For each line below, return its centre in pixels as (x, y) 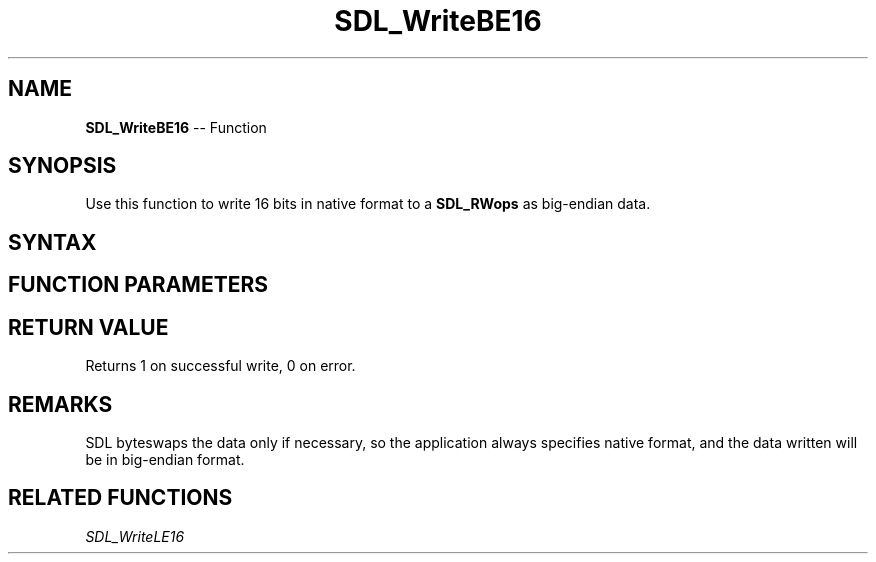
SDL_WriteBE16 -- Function (176, 127)
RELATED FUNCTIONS (120, 498)
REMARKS (60, 404)
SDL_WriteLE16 (135, 536)
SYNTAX (52, 242)
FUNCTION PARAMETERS (138, 285)
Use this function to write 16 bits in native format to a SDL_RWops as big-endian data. (368, 204)
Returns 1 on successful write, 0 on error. (220, 366)
